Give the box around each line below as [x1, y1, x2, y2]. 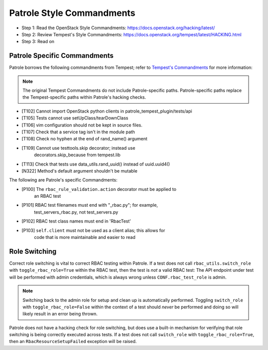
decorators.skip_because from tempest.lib [34, 152, 121, 158]
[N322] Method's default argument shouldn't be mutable [21, 168, 137, 174]
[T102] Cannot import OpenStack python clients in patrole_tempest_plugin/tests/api [21, 108, 192, 114]
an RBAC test [34, 193, 62, 199]
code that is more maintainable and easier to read [34, 234, 136, 240]
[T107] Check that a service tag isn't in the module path [21, 129, 135, 135]
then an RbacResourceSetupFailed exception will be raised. [9, 339, 137, 345]
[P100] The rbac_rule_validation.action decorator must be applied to [21, 186, 177, 192]
